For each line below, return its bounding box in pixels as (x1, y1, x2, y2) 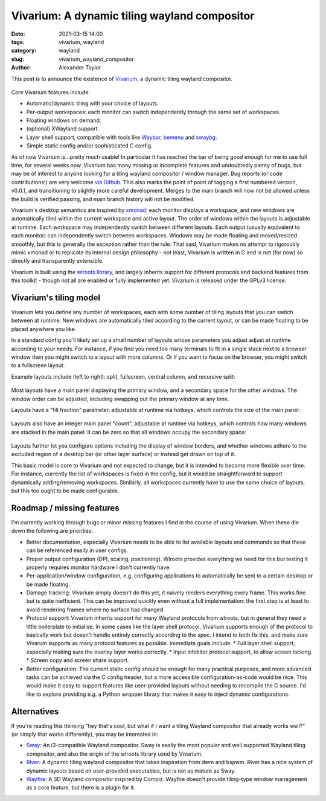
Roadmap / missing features (11, 503, 120, 513)
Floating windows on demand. (26, 117, 101, 124)
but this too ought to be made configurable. (11, 487, 120, 495)
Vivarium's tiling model (11, 292, 101, 303)
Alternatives (11, 706, 59, 716)
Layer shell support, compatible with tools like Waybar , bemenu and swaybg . (26, 133, 217, 141)
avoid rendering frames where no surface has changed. (26, 606, 165, 613)
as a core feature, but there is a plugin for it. (26, 784, 136, 791)
